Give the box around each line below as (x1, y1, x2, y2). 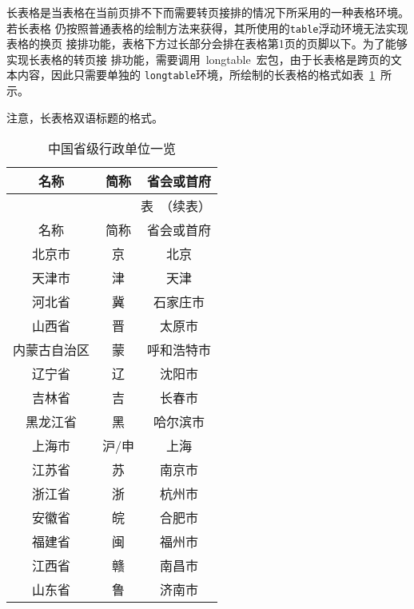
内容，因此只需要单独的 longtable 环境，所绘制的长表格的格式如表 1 (17, 66, 376, 83)
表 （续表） (141, 197, 212, 216)
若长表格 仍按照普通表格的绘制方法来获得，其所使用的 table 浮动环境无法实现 (6, 19, 408, 36)
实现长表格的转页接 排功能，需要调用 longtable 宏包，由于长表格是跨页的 (6, 50, 391, 67)
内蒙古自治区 (13, 340, 90, 360)
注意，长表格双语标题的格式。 (6, 109, 163, 125)
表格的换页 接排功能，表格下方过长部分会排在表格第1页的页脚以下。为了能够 (6, 35, 408, 52)
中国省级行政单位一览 (48, 139, 177, 158)
